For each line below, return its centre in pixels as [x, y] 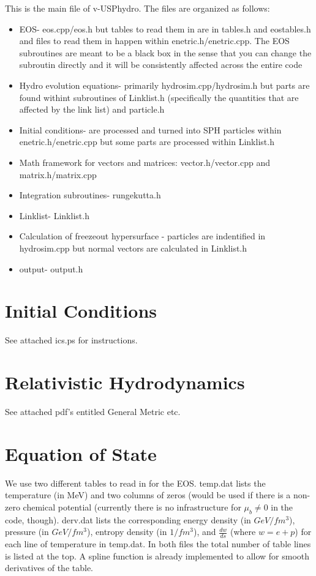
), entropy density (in [127, 532]
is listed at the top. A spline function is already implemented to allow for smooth [157, 555]
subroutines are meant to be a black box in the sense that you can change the [165, 52]
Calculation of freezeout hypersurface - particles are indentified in [142, 236]
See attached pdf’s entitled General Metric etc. [93, 411]
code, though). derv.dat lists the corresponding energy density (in [128, 519]
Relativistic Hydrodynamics [125, 382]
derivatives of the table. [49, 568]
